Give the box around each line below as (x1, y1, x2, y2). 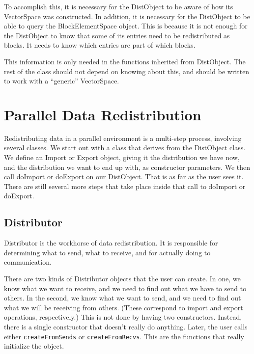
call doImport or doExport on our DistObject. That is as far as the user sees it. (4, 171, 244, 182)
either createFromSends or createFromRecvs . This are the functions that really (4, 331, 244, 341)
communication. (4, 257, 52, 267)
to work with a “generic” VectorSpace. (4, 76, 119, 86)
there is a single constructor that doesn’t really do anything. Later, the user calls (4, 321, 248, 331)
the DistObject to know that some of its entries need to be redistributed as (4, 30, 230, 40)
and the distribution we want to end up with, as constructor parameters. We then (4, 162, 251, 172)
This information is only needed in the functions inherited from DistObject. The (4, 56, 246, 66)
